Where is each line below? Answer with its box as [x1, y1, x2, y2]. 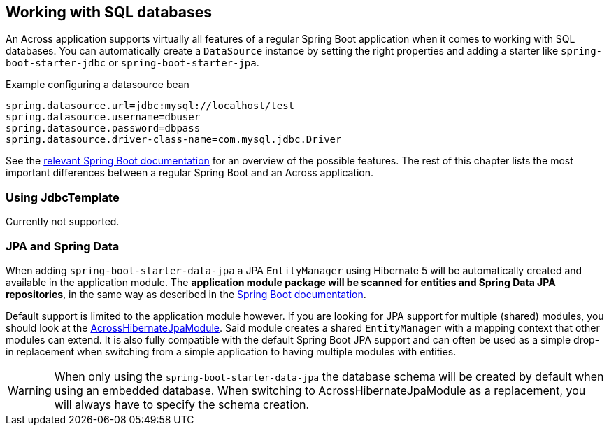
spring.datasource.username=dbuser [6, 111, 201, 123]
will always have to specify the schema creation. [54, 397, 310, 411]
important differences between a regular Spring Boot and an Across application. [6, 167, 374, 179]
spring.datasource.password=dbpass [6, 122, 201, 134]
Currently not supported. [6, 215, 120, 228]
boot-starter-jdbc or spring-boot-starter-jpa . [6, 57, 259, 69]
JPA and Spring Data [6, 239, 120, 253]
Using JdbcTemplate [6, 190, 120, 204]
